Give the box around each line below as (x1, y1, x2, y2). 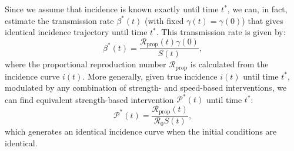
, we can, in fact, (227, 3, 288, 15)
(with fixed (144, 14, 184, 26)
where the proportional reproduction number (5, 58, 166, 70)
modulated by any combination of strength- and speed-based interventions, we (5, 81, 287, 94)
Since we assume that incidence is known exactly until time (5, 3, 219, 15)
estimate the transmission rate (5, 14, 114, 26)
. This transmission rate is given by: (156, 26, 286, 38)
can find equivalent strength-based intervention (5, 93, 174, 105)
